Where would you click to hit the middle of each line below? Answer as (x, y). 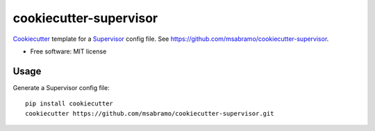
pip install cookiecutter (69, 104)
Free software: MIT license (68, 51)
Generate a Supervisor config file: (61, 87)
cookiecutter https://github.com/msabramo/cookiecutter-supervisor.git (150, 113)
